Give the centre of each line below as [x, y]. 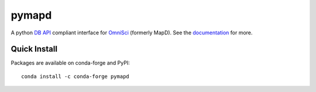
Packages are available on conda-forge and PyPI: [70, 63]
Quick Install [34, 49]
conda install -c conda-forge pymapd [75, 76]
